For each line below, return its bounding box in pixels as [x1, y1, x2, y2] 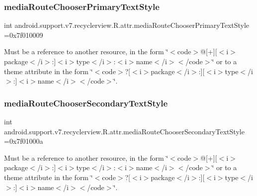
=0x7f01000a [4, 136, 43, 146]
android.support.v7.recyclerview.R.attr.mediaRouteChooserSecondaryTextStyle [4, 126, 245, 136]
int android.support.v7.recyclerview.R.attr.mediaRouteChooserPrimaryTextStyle [4, 20, 250, 30]
